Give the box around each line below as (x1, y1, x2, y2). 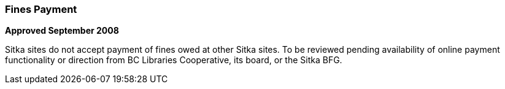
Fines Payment (5, 3, 77, 15)
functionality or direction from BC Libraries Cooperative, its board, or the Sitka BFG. (5, 55, 342, 66)
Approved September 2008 (5, 25, 119, 36)
